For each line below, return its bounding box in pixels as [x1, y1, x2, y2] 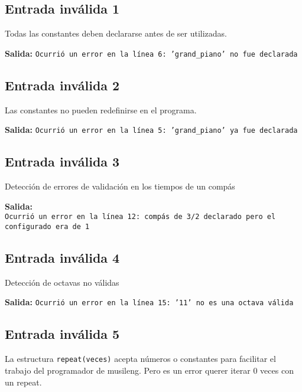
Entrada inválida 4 [5, 249, 120, 266]
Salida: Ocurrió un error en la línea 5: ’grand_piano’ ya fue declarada [5, 123, 298, 136]
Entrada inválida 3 [5, 152, 120, 171]
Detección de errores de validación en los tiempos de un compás [5, 180, 235, 192]
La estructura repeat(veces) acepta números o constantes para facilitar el [5, 352, 276, 365]
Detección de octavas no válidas [5, 276, 119, 288]
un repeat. [5, 375, 42, 388]
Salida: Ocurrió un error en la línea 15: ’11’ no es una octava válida [5, 296, 294, 308]
